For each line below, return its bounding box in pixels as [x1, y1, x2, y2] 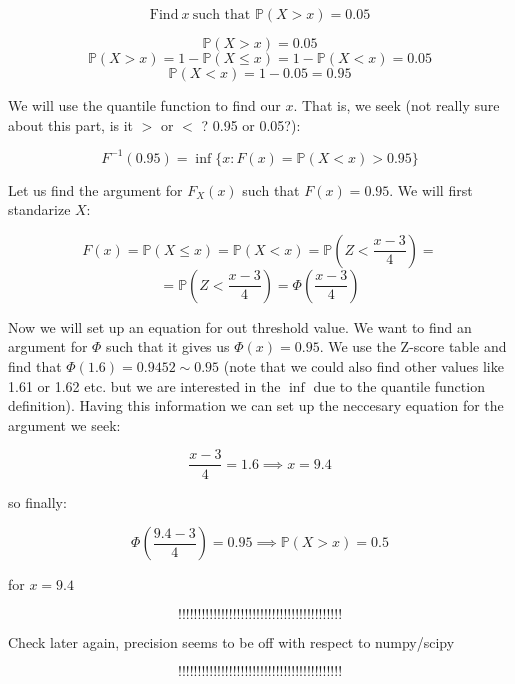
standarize [8, 199, 71, 220]
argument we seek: [8, 414, 121, 435]
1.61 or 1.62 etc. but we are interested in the [8, 375, 281, 396]
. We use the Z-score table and [319, 336, 507, 357]
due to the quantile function [313, 375, 485, 396]
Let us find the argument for [8, 179, 183, 200]
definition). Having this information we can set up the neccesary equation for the [8, 395, 504, 416]
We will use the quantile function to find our [8, 95, 281, 115]
